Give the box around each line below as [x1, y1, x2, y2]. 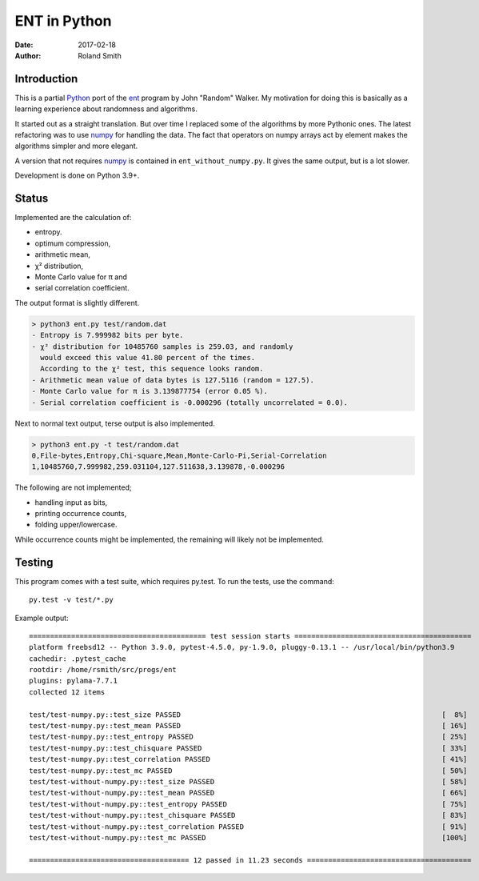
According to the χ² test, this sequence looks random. [40, 364, 264, 374]
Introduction [14, 72, 78, 86]
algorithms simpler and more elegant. [14, 141, 138, 151]
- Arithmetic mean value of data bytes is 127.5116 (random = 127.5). [31, 375, 315, 384]
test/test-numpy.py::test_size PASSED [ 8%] [29, 710, 468, 719]
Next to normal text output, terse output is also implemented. [14, 418, 215, 428]
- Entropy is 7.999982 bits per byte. [31, 330, 184, 340]
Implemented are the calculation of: [14, 213, 132, 222]
